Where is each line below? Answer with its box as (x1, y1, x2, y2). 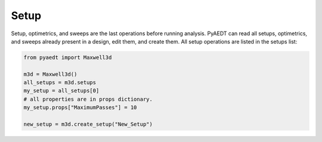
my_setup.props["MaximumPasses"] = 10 (23, 104, 137, 111)
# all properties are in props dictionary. (23, 95, 153, 103)
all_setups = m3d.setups (23, 79, 97, 86)
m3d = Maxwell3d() (23, 70, 78, 78)
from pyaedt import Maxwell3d (23, 54, 112, 61)
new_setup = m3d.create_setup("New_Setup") (23, 121, 153, 128)
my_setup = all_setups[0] (23, 87, 100, 94)
